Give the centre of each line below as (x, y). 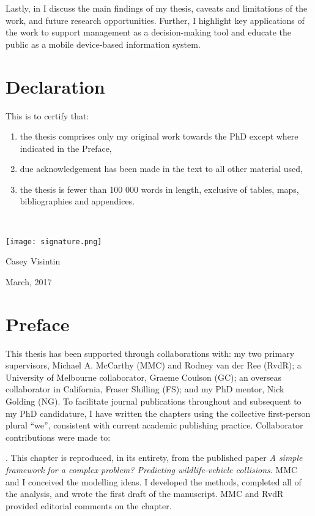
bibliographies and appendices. (77, 201)
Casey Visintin (33, 261)
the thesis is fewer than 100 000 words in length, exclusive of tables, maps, (159, 189)
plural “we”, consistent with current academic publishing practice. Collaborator (154, 425)
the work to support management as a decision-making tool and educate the (148, 32)
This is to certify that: (47, 115)
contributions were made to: (58, 437)
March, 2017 (29, 281)
